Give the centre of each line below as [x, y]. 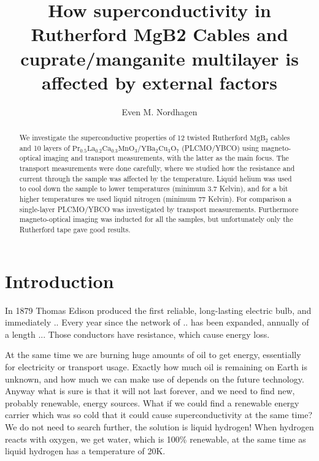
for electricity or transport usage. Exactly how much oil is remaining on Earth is [156, 366]
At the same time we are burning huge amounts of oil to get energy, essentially [153, 355]
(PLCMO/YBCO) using [220, 147]
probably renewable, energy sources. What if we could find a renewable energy [152, 402]
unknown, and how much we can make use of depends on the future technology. [155, 379]
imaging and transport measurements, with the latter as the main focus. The [166, 158]
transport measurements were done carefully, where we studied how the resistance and [157, 168]
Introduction [60, 280]
